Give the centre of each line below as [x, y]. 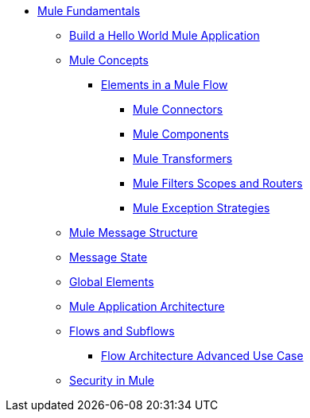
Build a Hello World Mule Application [165, 35]
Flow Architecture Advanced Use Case [202, 356]
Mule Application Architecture [147, 306]
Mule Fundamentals [89, 11]
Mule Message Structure [134, 232]
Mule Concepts [109, 60]
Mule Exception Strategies [201, 208]
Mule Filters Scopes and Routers [218, 183]
